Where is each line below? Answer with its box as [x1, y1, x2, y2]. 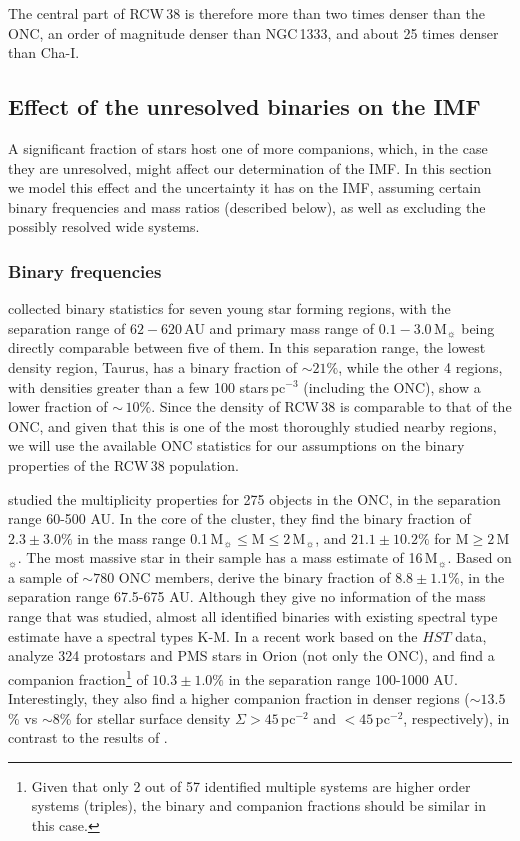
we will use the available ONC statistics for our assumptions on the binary [8, 435, 465, 456]
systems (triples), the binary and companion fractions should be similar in [31, 795, 486, 816]
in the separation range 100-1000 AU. [228, 668, 458, 689]
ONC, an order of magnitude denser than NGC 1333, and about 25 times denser [8, 22, 499, 43]
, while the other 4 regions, [338, 356, 503, 377]
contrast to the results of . [8, 727, 168, 748]
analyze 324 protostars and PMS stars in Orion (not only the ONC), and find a [8, 645, 495, 666]
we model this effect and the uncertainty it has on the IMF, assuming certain [8, 177, 482, 198]
